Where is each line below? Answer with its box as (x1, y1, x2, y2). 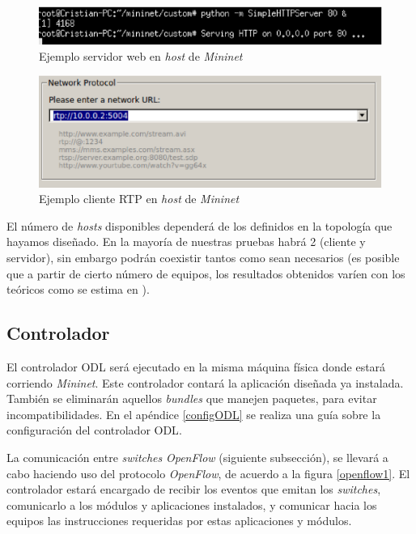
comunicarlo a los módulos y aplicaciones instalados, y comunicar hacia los (6, 496, 377, 513)
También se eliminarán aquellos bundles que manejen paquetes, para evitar (6, 390, 377, 407)
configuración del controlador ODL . (6, 422, 182, 439)
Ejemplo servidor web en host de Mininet (39, 47, 243, 64)
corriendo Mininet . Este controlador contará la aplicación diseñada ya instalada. (6, 374, 404, 391)
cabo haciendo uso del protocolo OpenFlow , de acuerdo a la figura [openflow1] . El (6, 464, 410, 481)
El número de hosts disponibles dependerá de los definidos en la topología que (6, 217, 393, 234)
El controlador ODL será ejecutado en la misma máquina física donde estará (6, 358, 386, 375)
